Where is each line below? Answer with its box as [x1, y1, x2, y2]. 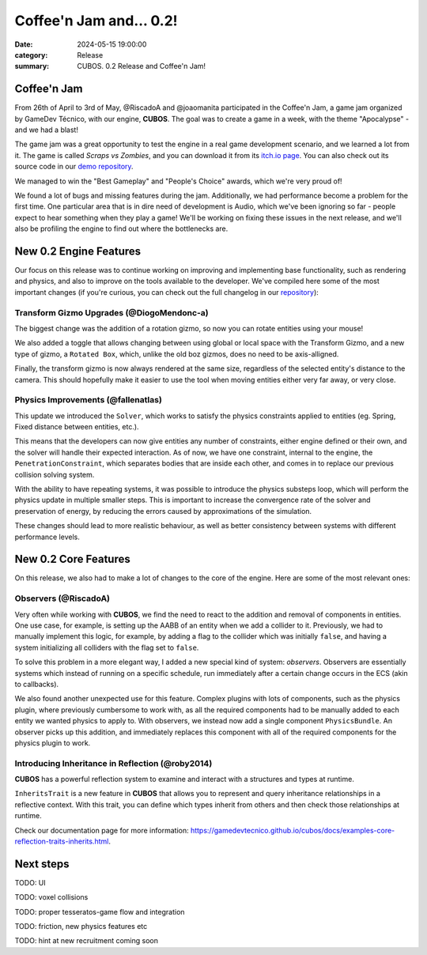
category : [14, 50, 48, 59]
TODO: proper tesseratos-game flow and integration [14, 907, 185, 916]
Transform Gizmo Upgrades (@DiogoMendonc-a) [14, 307, 209, 318]
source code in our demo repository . [14, 162, 134, 172]
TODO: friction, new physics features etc [14, 922, 148, 931]
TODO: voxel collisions [14, 893, 89, 902]
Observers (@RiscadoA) [14, 593, 111, 604]
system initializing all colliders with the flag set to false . [14, 643, 199, 652]
